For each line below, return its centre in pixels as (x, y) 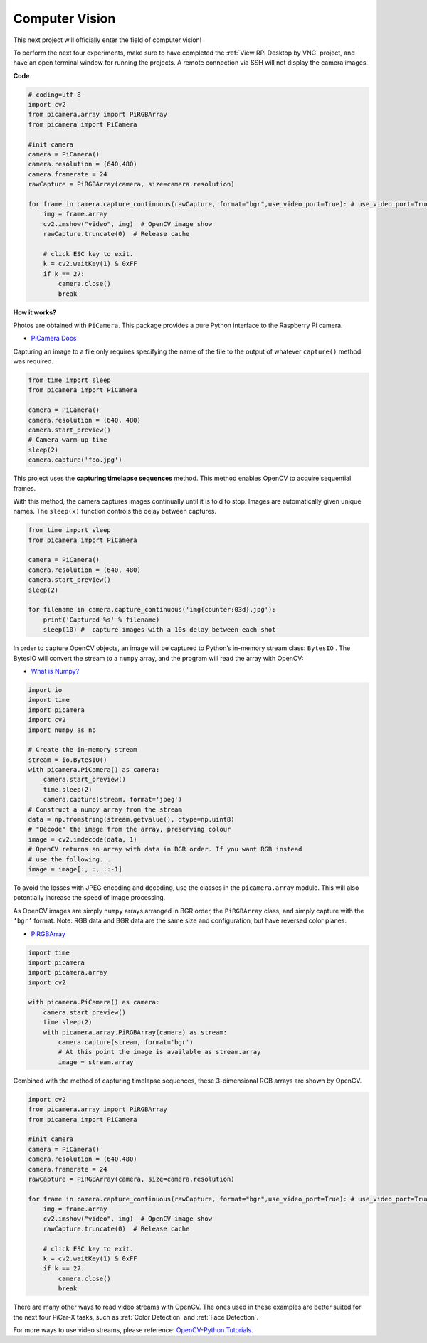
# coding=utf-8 (54, 95)
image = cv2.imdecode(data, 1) (83, 839)
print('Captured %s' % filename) (101, 620)
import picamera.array (68, 972)
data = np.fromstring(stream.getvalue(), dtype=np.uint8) (131, 819)
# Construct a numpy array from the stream (105, 809)
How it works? (35, 312)
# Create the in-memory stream (83, 750)
